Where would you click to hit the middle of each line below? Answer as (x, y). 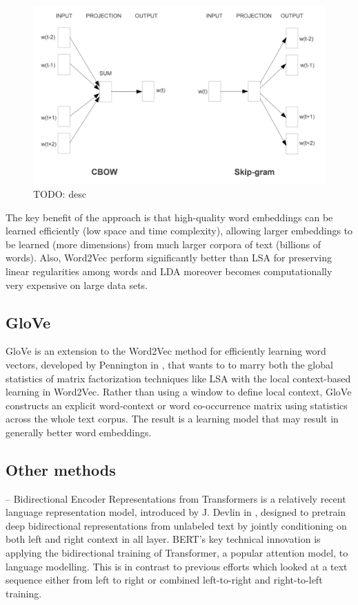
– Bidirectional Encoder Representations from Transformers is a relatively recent (176, 498)
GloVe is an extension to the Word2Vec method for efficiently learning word (166, 351)
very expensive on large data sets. (77, 285)
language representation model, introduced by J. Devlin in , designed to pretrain (176, 512)
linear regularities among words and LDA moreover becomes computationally (169, 271)
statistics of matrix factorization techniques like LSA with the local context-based (178, 378)
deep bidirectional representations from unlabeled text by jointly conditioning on (176, 525)
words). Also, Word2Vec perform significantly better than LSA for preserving (169, 258)
